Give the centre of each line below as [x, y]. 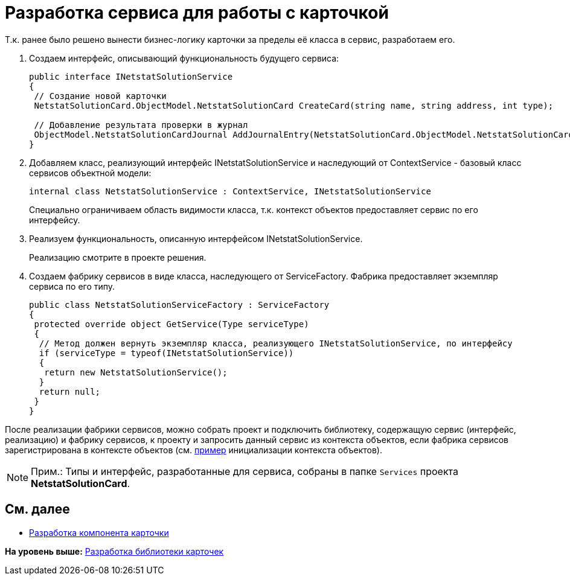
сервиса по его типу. [72, 286]
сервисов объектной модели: [90, 173]
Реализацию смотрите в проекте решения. [118, 257]
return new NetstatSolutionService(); [136, 372]
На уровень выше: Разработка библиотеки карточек [114, 551]
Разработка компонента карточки [99, 532]
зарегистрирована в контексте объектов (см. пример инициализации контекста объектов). [194, 450]
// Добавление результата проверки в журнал [141, 125]
